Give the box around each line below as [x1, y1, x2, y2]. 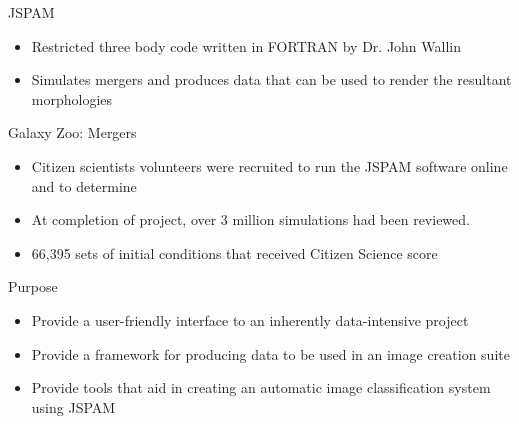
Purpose [8, 276, 58, 297]
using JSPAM [31, 396, 116, 417]
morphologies [31, 88, 113, 109]
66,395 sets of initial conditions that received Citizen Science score [31, 242, 438, 263]
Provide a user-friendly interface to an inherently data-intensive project [31, 309, 469, 330]
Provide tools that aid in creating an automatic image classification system [31, 377, 491, 398]
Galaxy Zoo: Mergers [8, 122, 137, 143]
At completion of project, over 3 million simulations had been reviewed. [31, 209, 470, 230]
